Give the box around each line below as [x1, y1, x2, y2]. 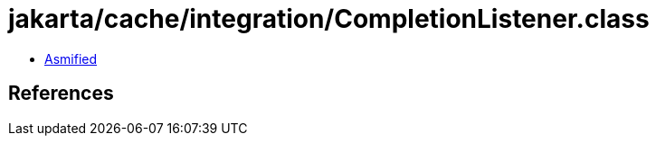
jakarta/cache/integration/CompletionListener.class [8, 4, 650, 34]
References [8, 82, 114, 105]
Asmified [44, 50, 98, 67]
